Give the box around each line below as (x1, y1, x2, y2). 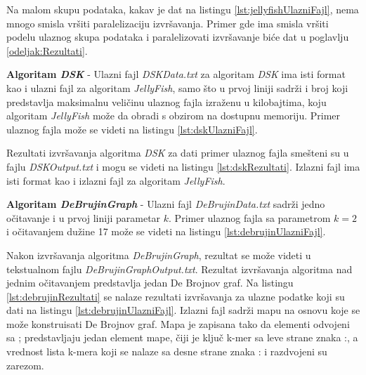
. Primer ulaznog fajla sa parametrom (169, 210, 331, 225)
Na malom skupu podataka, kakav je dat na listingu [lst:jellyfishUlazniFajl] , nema (6, 2, 359, 16)
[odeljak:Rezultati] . (6, 43, 88, 58)
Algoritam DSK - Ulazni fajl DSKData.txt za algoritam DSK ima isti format (6, 67, 346, 81)
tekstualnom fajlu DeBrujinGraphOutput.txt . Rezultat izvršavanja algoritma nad (6, 261, 353, 276)
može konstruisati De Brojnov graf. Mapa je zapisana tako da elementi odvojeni (6, 316, 350, 331)
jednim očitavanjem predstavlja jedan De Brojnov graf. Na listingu (6, 275, 294, 290)
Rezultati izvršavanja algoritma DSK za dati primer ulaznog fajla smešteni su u (6, 145, 349, 160)
